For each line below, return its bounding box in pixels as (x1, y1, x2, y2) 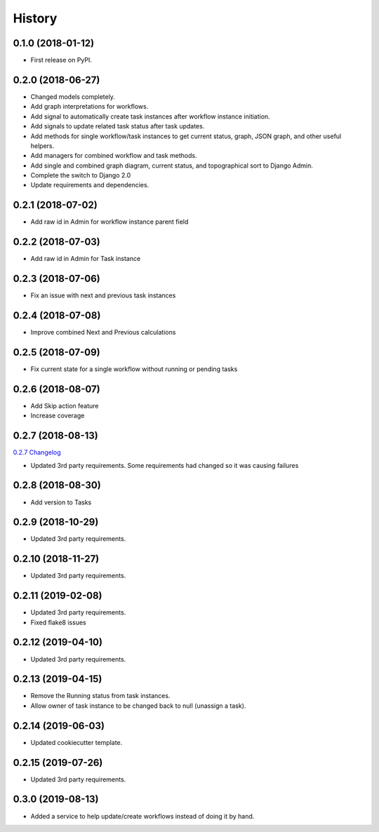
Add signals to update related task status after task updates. (30, 122, 205, 130)
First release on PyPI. (30, 56, 93, 65)
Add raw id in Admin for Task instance (30, 255, 141, 263)
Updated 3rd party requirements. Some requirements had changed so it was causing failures (30, 461, 299, 469)
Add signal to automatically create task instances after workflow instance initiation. (30, 112, 270, 121)
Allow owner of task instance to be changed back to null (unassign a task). (30, 702, 246, 710)
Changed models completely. (30, 92, 116, 101)
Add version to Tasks (30, 498, 92, 506)
